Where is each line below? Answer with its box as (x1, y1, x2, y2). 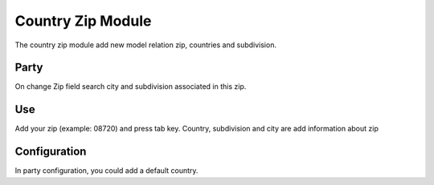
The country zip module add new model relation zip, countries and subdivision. (14, 40, 277, 50)
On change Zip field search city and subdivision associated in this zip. (14, 82, 247, 91)
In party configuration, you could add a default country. (14, 166, 199, 175)
